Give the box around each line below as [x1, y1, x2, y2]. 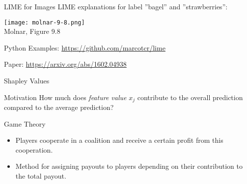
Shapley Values [4, 76, 50, 86]
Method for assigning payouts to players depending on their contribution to [15, 161, 243, 171]
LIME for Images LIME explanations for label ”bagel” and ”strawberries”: [4, 1, 228, 11]
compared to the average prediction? [4, 102, 114, 112]
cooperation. [15, 144, 53, 155]
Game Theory [4, 118, 46, 129]
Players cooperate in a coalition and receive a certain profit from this [15, 135, 223, 145]
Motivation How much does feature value [4, 92, 127, 102]
